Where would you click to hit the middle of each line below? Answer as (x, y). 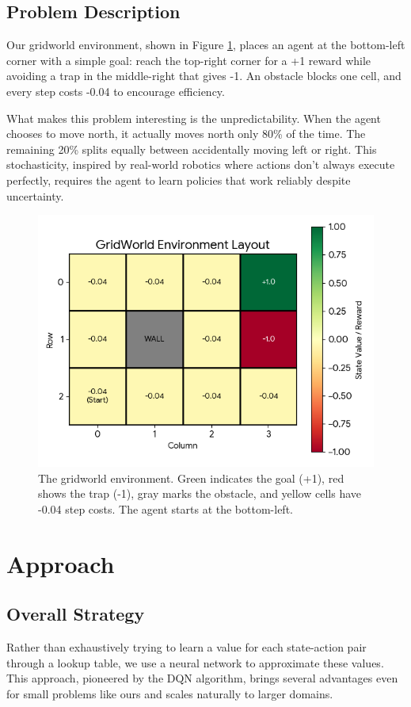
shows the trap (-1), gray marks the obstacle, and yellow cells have (200, 493)
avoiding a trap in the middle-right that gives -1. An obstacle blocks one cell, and (204, 76)
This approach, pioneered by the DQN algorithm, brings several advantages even (202, 678)
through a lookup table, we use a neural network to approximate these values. (195, 662)
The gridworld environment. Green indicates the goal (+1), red (191, 478)
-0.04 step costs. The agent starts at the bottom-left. (166, 508)
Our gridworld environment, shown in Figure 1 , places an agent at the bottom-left (206, 45)
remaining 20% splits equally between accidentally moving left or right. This (192, 149)
